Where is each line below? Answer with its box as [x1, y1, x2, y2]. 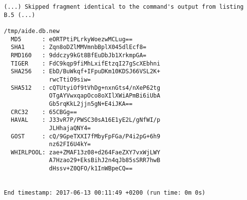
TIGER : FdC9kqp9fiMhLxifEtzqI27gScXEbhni [11, 60, 161, 67]
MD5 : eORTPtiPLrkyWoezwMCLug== [11, 35, 132, 43]
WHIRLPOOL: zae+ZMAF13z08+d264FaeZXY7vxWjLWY [11, 149, 161, 156]
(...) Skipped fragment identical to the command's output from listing [4, 3, 244, 10]
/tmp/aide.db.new [4, 27, 60, 34]
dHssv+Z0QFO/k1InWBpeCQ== [49, 165, 132, 172]
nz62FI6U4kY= [49, 141, 91, 148]
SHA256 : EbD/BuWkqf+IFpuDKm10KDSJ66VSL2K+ [11, 68, 161, 75]
